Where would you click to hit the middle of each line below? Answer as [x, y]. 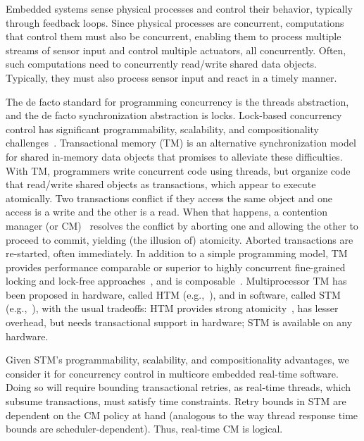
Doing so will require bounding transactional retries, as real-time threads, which [178, 387]
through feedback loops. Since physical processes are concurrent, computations [175, 22]
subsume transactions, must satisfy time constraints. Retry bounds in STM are [176, 401]
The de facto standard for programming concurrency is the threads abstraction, [177, 101]
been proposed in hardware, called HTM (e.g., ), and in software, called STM [173, 294]
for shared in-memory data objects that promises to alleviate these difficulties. [174, 156]
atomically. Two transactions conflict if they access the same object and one [169, 198]
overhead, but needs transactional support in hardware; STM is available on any [179, 322]
